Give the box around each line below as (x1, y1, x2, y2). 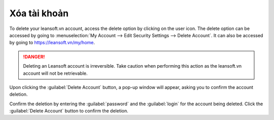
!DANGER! (23, 53, 45, 59)
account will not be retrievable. (23, 70, 88, 76)
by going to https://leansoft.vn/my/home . (9, 40, 95, 46)
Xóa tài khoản (9, 8, 68, 19)
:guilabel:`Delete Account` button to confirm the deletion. (9, 108, 129, 114)
